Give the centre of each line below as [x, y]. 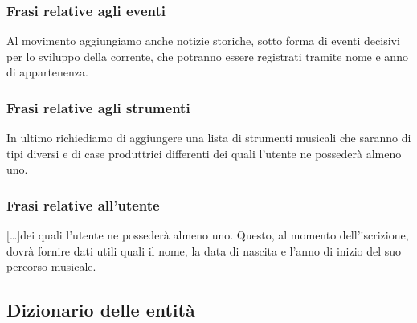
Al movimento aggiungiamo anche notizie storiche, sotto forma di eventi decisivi [203, 41]
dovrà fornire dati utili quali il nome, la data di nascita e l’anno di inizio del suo [204, 250]
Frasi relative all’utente [83, 204]
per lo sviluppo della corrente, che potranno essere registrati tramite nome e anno [207, 56]
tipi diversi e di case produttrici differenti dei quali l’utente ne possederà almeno [204, 153]
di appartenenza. [47, 72]
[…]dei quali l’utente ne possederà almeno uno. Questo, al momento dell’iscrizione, [208, 235]
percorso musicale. [51, 266]
